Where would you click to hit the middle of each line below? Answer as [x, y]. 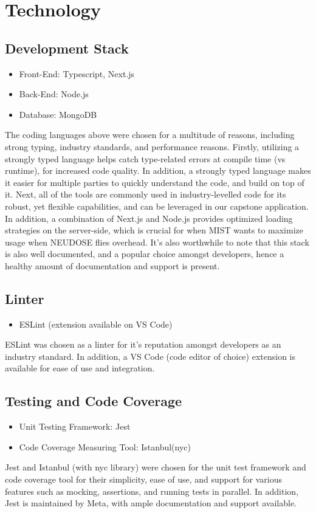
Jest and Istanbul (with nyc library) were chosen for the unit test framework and [156, 467]
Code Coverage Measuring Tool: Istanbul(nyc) [105, 446]
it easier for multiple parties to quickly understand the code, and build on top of [155, 182]
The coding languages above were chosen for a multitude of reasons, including [150, 135]
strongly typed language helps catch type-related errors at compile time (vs [145, 158]
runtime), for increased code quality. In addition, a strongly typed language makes [158, 170]
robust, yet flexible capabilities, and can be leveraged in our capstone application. [157, 206]
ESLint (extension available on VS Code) [96, 324]
